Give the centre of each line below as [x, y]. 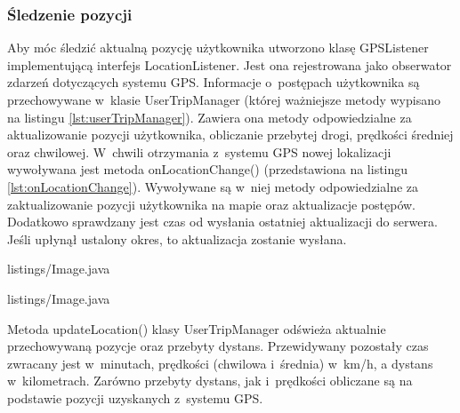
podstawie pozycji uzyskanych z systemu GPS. [135, 397]
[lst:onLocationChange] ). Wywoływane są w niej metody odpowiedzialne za [213, 186]
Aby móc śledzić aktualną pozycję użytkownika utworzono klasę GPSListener [218, 48]
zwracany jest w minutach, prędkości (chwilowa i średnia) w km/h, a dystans [220, 363]
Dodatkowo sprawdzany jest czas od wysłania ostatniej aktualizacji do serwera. [222, 222]
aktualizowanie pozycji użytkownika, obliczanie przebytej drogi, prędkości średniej [230, 135]
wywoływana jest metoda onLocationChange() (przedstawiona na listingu [208, 169]
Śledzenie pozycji [70, 14]
